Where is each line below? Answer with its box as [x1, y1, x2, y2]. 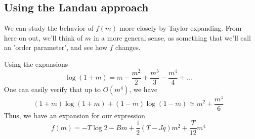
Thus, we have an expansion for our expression [4, 110, 145, 120]
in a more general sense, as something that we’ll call [93, 32, 251, 43]
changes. [115, 42, 141, 52]
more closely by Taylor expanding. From [119, 23, 242, 33]
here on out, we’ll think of [4, 32, 83, 43]
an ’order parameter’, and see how [4, 42, 108, 52]
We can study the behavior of [4, 23, 93, 33]
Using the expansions [4, 58, 68, 69]
